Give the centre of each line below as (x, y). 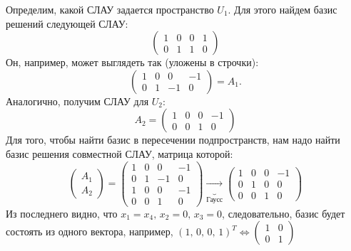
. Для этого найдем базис (283, 9)
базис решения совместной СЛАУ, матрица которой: (119, 153)
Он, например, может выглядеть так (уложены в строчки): (132, 62)
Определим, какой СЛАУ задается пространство (110, 9)
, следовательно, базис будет (284, 213)
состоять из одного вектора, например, (90, 231)
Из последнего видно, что (62, 213)
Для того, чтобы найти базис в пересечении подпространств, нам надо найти (173, 140)
